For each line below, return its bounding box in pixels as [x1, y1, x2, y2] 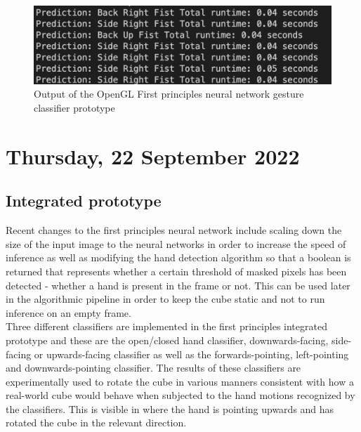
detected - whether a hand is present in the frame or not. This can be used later [6, 277, 350, 292]
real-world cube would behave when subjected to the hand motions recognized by [6, 388, 355, 402]
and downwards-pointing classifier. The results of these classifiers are [6, 360, 301, 375]
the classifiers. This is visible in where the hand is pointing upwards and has [6, 401, 334, 416]
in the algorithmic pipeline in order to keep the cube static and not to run [6, 292, 325, 306]
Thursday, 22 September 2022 [6, 141, 300, 170]
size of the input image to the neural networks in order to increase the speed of [6, 236, 346, 251]
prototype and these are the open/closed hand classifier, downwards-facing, [6, 332, 329, 347]
